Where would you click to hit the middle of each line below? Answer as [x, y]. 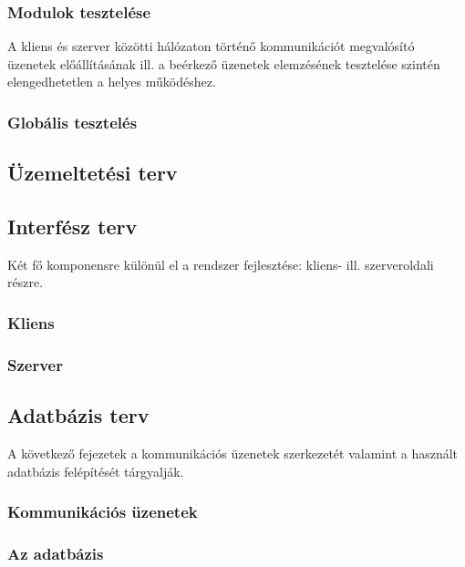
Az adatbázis [56, 553]
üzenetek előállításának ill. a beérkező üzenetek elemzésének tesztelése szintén [224, 63]
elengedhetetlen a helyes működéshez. [112, 82]
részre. [26, 282]
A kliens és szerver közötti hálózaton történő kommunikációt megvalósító [211, 46]
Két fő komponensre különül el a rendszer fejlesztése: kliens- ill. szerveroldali [221, 264]
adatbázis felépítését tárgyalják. [96, 471]
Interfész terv [72, 227]
